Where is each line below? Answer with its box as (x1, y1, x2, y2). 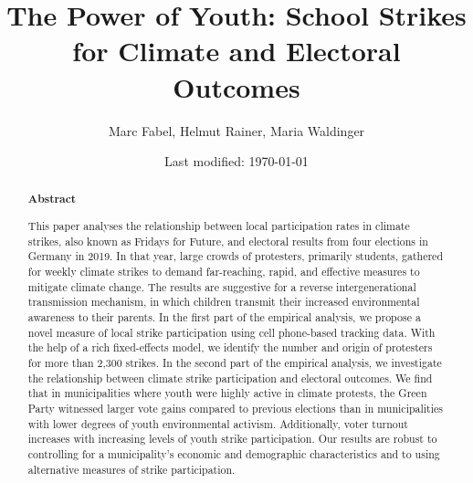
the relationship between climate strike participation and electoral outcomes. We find (27, 370, 433, 385)
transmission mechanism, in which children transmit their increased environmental (27, 294, 420, 310)
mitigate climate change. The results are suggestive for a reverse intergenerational (27, 278, 416, 294)
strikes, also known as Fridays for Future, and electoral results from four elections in (27, 233, 428, 248)
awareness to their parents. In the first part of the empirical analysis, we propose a (27, 309, 421, 324)
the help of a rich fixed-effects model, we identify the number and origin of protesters (27, 340, 433, 355)
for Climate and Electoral (72, 32, 401, 69)
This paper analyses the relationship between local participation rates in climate (27, 218, 410, 234)
